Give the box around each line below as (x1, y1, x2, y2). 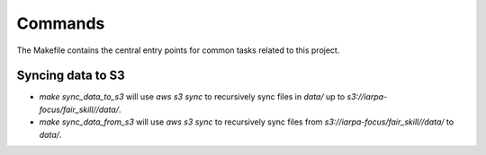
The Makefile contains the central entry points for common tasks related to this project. (16, 45, 340, 56)
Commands (16, 13, 105, 33)
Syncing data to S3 (16, 68, 125, 83)
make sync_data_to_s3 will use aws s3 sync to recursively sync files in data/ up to (39, 91, 346, 102)
